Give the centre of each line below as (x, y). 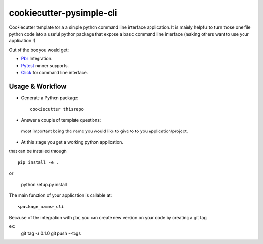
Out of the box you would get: (39, 50)
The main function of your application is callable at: (60, 195)
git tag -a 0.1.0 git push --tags (51, 233)
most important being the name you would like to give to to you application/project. (104, 131)
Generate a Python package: (50, 98)
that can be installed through (38, 151)
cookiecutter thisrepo (57, 109)
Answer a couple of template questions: (61, 120)
